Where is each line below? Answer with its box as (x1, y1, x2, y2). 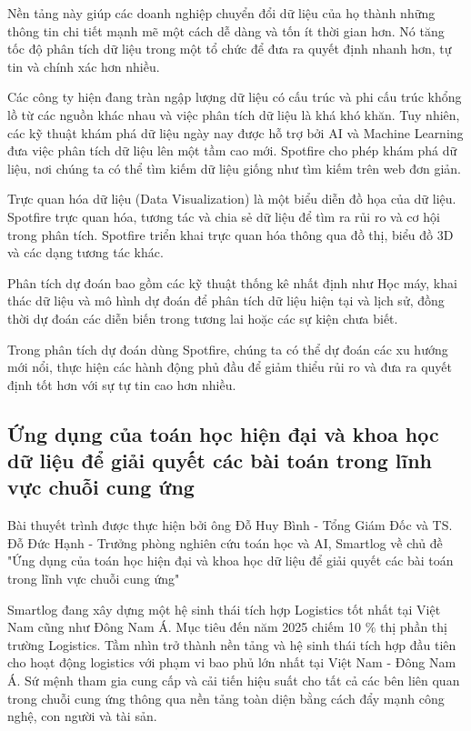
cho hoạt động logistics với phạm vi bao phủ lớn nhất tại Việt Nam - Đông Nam (7, 653, 456, 672)
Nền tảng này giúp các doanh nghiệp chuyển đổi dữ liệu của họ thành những (7, 4, 436, 22)
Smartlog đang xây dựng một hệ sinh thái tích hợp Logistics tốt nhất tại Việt (7, 599, 441, 618)
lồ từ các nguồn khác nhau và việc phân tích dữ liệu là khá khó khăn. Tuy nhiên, (7, 105, 460, 124)
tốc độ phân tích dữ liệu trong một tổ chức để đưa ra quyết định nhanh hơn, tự (7, 39, 452, 58)
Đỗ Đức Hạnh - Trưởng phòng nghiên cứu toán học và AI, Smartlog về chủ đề (7, 533, 443, 552)
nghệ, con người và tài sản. (7, 706, 157, 726)
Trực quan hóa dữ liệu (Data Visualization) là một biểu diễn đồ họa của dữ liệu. (7, 189, 456, 208)
